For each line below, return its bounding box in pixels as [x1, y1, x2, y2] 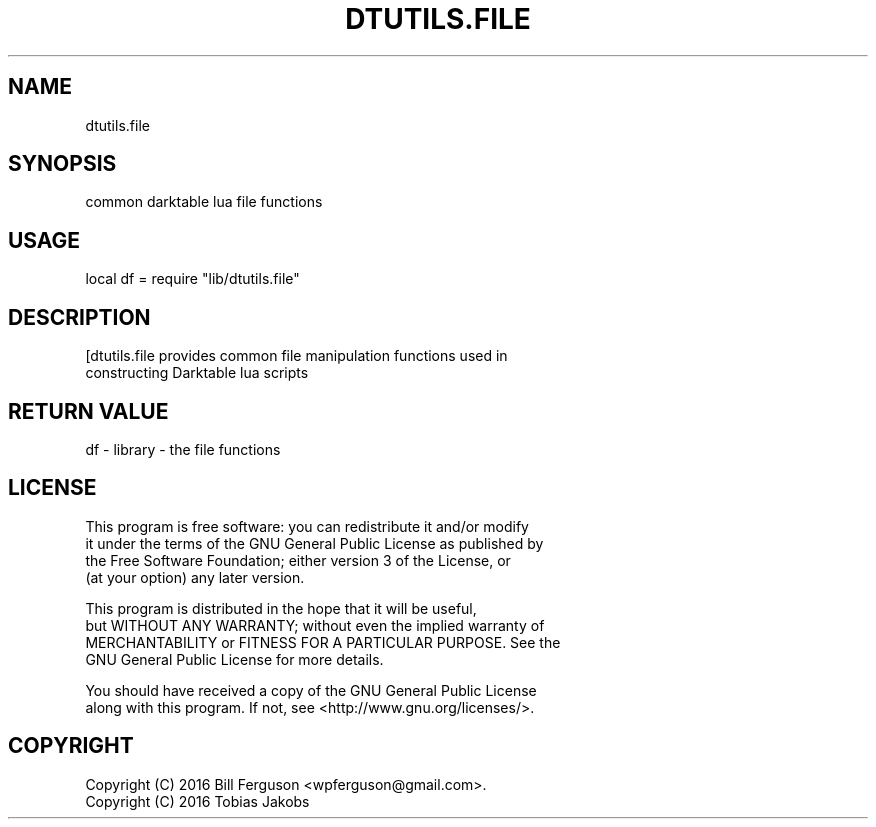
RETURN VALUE [8, 398, 169, 424]
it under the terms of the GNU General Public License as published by [85, 534, 544, 552]
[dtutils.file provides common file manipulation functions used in [85, 347, 508, 365]
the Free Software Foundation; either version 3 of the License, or [85, 551, 511, 569]
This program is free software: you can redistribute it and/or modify [85, 517, 529, 535]
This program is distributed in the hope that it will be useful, [85, 599, 477, 617]
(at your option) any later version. [85, 568, 305, 586]
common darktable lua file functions [85, 193, 323, 211]
